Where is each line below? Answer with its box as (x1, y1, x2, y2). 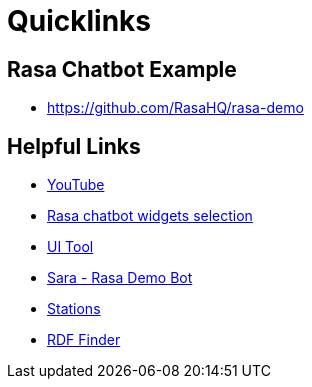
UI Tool (47, 238, 94, 256)
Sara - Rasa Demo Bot (47, 269, 193, 287)
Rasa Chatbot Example (7, 56, 237, 82)
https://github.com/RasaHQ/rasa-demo (47, 99, 304, 117)
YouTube (47, 176, 105, 194)
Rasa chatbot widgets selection (47, 207, 253, 225)
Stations (47, 300, 101, 318)
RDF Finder (47, 331, 121, 349)
